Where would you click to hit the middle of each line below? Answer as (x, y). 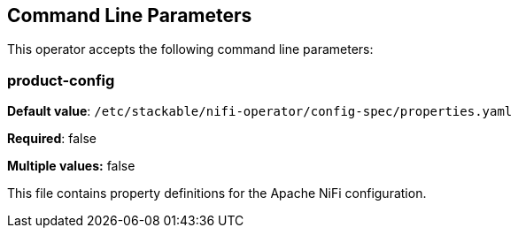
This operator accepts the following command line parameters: (190, 49)
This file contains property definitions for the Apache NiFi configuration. (217, 193)
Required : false (52, 139)
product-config (61, 80)
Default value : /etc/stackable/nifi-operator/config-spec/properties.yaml (260, 111)
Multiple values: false (71, 166)
